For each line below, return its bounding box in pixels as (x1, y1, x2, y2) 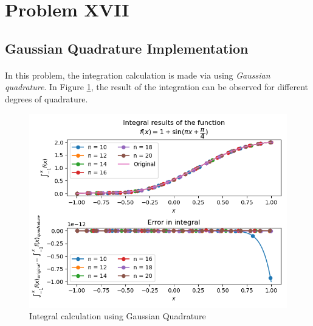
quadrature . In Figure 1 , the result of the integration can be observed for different (5, 80, 309, 93)
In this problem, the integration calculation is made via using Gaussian (5, 68, 270, 81)
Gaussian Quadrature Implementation (5, 38, 249, 57)
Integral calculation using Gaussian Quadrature (29, 310, 206, 322)
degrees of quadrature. (5, 92, 88, 105)
